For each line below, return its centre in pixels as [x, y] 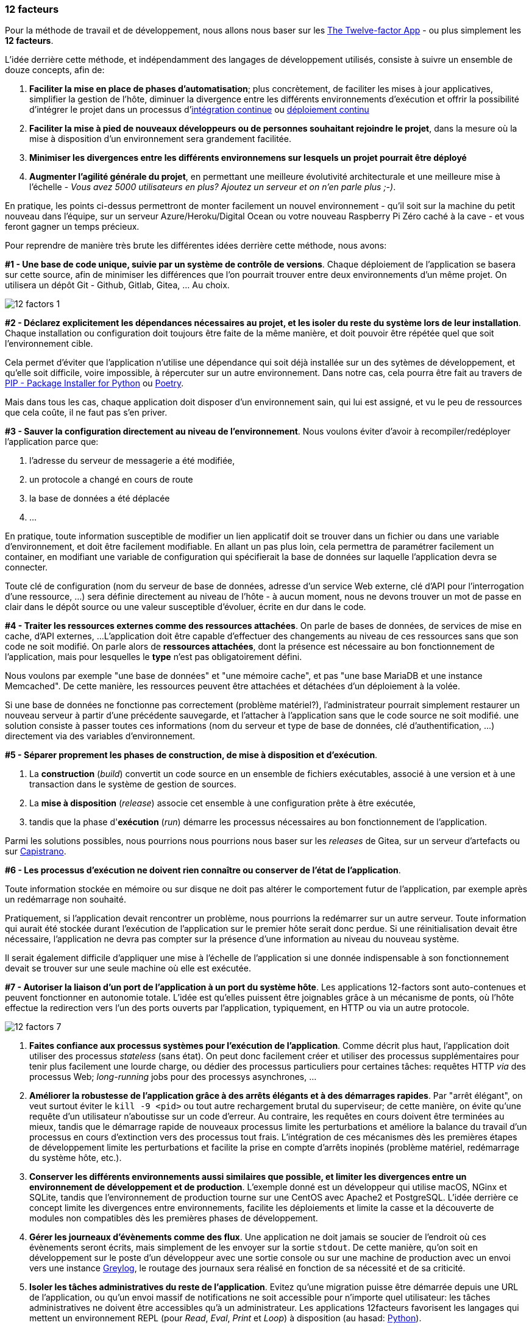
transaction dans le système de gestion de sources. [133, 784]
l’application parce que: [52, 442]
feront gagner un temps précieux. [72, 227]
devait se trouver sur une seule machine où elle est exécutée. [128, 968]
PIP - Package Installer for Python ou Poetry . [94, 383]
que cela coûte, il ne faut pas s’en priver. [86, 413]
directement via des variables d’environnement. [100, 736]
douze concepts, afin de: [55, 70]
